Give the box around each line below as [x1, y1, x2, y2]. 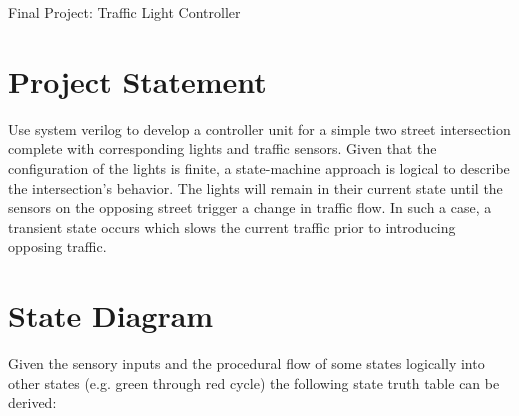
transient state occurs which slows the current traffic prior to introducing [8, 216, 456, 237]
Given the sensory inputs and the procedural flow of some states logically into [8, 353, 485, 373]
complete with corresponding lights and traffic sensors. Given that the [8, 138, 437, 159]
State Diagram [8, 295, 214, 336]
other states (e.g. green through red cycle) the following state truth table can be [8, 372, 500, 393]
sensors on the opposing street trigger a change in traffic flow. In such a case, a [8, 197, 492, 218]
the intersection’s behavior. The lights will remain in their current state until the [8, 177, 503, 198]
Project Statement [8, 60, 267, 101]
